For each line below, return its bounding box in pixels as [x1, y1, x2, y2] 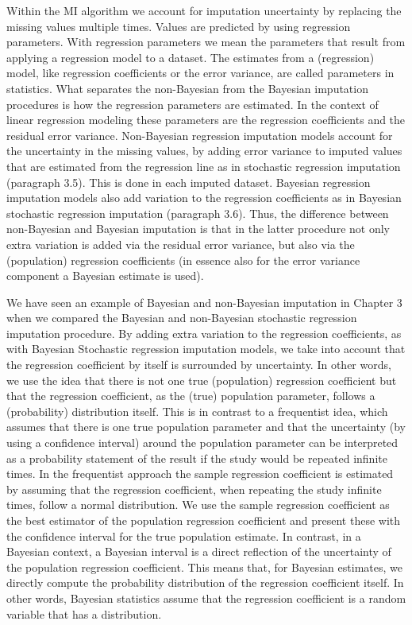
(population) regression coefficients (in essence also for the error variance [6, 251, 360, 268]
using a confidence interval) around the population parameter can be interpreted [6, 434, 399, 451]
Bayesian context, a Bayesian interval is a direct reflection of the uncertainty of [6, 543, 391, 560]
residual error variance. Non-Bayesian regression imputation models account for [6, 126, 393, 143]
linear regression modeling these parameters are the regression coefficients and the [6, 111, 406, 128]
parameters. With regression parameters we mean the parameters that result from [6, 33, 406, 50]
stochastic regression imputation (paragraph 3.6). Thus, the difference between [6, 204, 389, 221]
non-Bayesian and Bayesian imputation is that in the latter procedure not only [6, 220, 390, 237]
